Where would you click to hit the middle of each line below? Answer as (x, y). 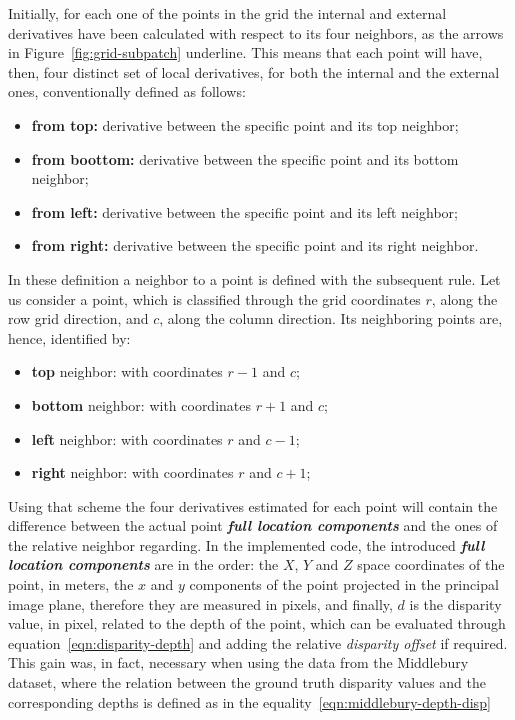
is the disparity (455, 603)
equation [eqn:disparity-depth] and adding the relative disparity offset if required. (258, 642)
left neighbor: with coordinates (127, 438)
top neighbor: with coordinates (127, 371)
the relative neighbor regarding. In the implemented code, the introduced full (246, 544)
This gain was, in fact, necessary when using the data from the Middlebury (238, 662)
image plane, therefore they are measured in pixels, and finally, (200, 603)
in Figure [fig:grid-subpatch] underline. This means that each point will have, (245, 52)
